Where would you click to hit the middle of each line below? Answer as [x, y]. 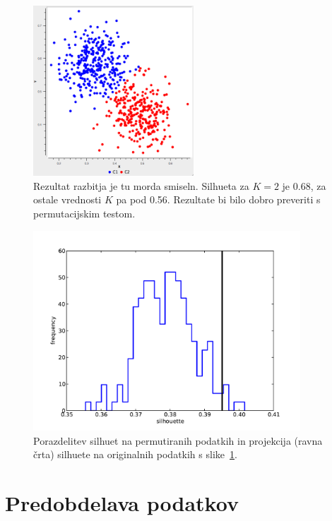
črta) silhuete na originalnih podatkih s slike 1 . [135, 454]
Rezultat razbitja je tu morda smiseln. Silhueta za [141, 185]
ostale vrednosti [67, 199]
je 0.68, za [304, 185]
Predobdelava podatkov [122, 503]
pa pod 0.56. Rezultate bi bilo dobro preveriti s [218, 199]
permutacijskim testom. [84, 214]
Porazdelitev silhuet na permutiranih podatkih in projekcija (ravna [178, 440]
